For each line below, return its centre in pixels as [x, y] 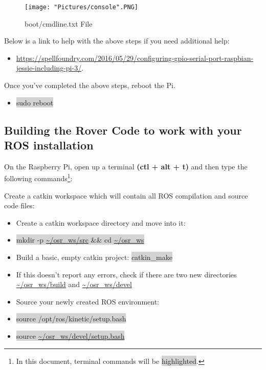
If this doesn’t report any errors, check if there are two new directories [126, 274]
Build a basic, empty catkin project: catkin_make [94, 257]
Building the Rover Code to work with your [123, 130]
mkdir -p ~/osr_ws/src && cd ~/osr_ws [80, 240]
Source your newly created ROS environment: [87, 301]
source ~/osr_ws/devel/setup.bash [70, 336]
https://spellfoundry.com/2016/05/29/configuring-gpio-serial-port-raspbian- [135, 58]
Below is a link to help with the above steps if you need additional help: [117, 41]
